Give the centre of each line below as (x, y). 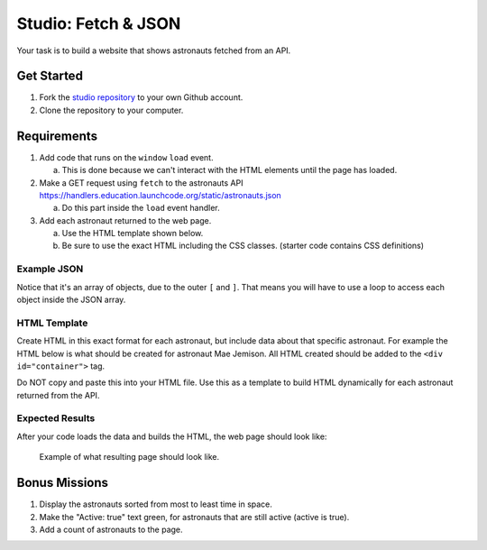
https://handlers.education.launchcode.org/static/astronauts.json (160, 195)
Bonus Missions (62, 483)
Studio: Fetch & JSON (99, 23)
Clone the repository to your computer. (111, 110)
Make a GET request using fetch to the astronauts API (141, 183)
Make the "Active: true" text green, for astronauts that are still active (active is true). (194, 517)
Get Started (50, 76)
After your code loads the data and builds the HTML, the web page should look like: (172, 436)
